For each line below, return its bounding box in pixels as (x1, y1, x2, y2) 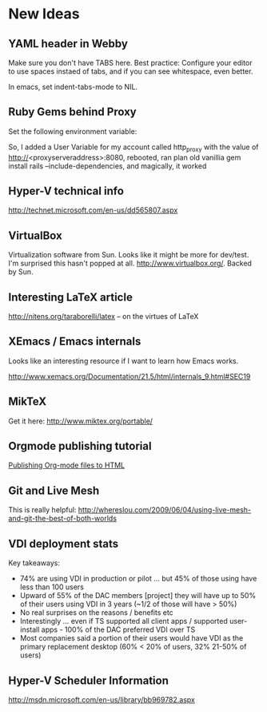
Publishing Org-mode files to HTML (8, 460, 126, 470)
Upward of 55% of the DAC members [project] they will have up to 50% (19, 591, 257, 601)
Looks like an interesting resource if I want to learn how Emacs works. (8, 356, 239, 366)
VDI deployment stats (8, 536, 118, 550)
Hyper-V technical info (8, 184, 124, 197)
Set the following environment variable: (8, 126, 137, 136)
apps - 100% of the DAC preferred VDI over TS (41, 625, 196, 634)
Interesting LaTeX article (8, 290, 133, 304)
